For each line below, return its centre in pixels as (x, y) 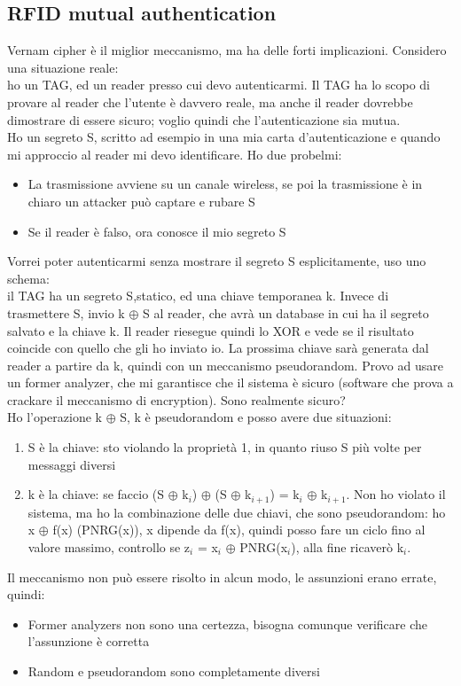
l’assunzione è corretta (89, 641)
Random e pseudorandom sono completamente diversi (174, 670)
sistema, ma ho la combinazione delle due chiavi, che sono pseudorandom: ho (237, 512)
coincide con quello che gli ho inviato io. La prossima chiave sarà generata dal (218, 348)
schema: (28, 278)
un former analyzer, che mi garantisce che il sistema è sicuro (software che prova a (230, 382)
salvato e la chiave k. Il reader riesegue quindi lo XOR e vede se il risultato (211, 330)
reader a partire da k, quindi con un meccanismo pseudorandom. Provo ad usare (225, 365)
